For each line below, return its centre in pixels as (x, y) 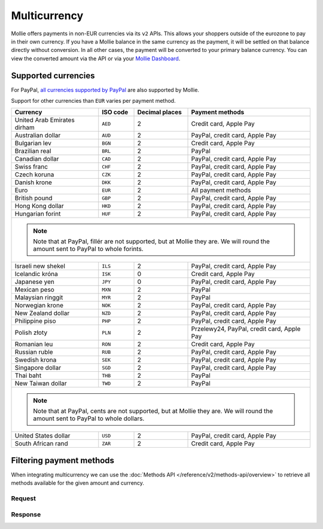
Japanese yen (35, 282)
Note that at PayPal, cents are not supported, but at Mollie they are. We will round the (153, 411)
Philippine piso (35, 321)
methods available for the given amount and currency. (78, 483)
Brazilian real (33, 151)
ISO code (115, 112)
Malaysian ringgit (39, 298)
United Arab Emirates (45, 120)
